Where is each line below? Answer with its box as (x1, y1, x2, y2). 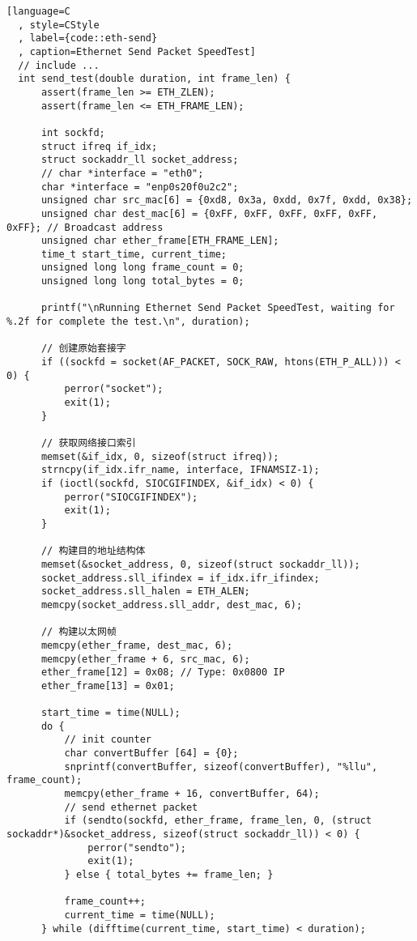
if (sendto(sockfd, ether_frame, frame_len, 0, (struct (64, 815, 372, 827)
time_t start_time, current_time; (40, 248, 228, 260)
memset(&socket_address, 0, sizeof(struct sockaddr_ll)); (40, 558, 360, 570)
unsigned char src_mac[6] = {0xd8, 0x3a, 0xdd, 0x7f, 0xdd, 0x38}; (40, 194, 413, 207)
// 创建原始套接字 (40, 343, 126, 355)
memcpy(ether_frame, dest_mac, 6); (40, 639, 233, 651)
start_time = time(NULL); (40, 707, 181, 719)
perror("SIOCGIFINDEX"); (64, 491, 198, 503)
